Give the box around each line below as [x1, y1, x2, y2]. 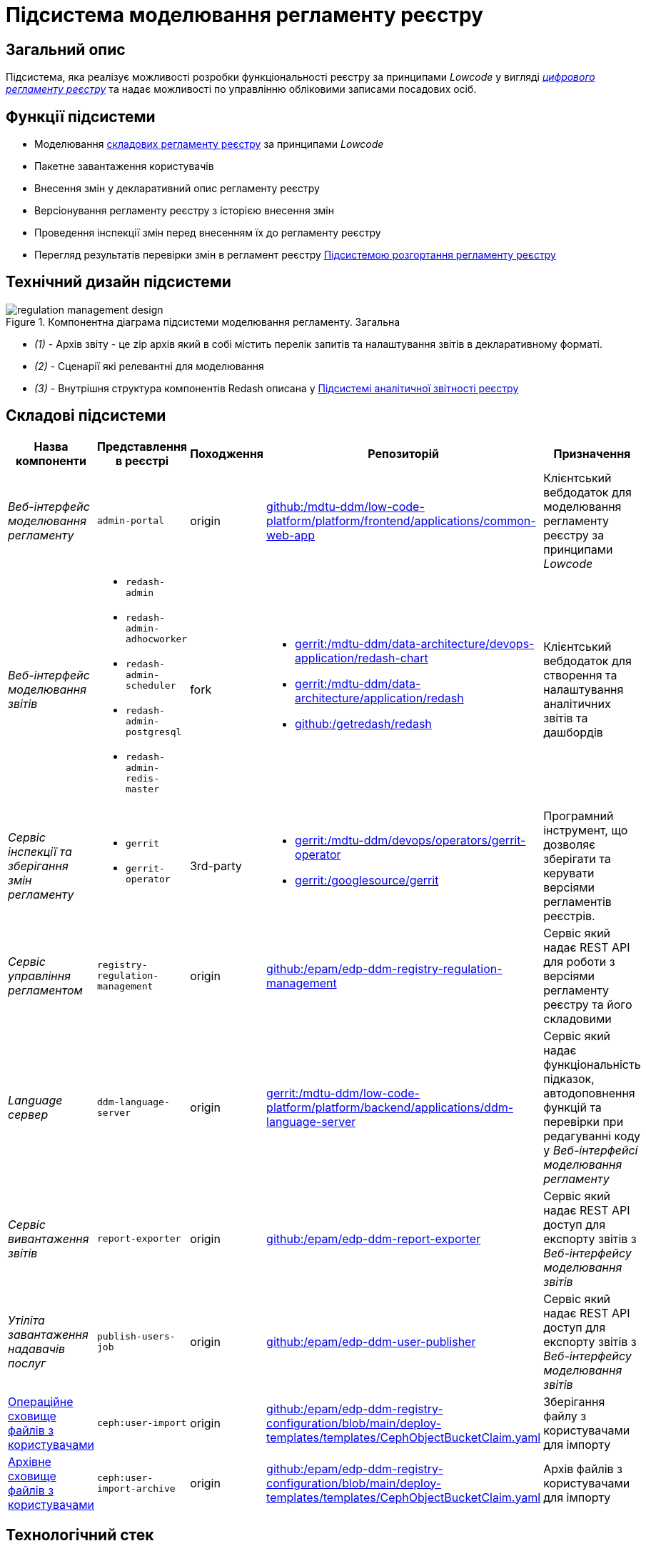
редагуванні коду [543, 1128, 640, 1143]
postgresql [126, 726, 182, 737]
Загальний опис [6, 40, 126, 59]
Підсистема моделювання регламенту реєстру [6, 3, 483, 27]
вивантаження [8, 1231, 89, 1246]
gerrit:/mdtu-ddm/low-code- [266, 1085, 420, 1100]
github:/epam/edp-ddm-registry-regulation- [266, 961, 503, 976]
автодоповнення [543, 1085, 635, 1100]
